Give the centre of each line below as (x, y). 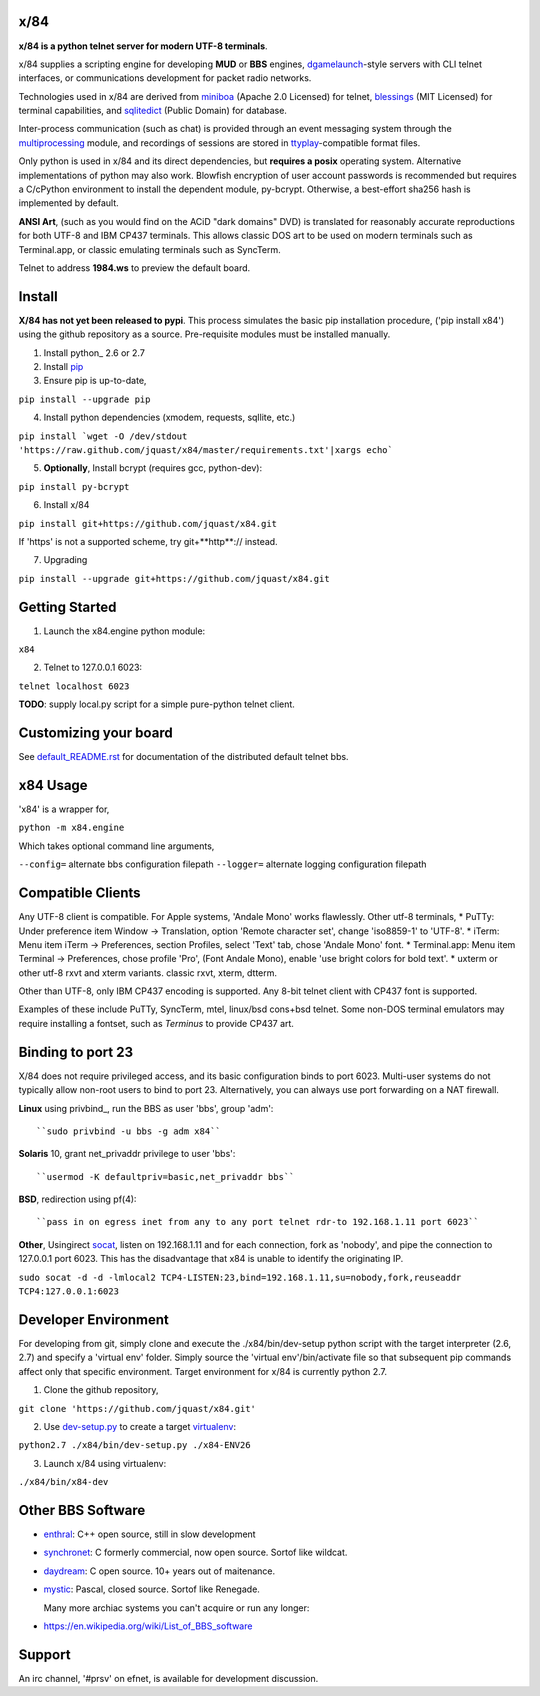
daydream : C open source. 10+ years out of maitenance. (159, 1571)
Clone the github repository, (101, 1390)
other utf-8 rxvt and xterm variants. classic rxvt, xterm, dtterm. (148, 972)
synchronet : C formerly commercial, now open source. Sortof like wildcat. (195, 1552)
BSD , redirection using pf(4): (77, 1199)
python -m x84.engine (71, 828)
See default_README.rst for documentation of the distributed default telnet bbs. (183, 757)
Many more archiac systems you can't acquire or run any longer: (176, 1607)
